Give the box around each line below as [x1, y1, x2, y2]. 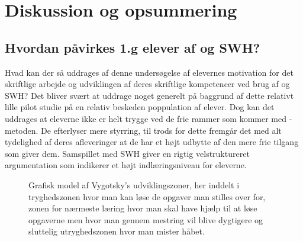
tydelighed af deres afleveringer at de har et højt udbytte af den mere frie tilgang [5, 136, 299, 148]
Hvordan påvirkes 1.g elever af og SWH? [5, 38, 260, 56]
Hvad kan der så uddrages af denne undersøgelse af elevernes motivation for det [5, 66, 294, 78]
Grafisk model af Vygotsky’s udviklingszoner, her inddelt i [28, 178, 240, 191]
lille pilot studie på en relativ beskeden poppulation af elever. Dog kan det [5, 101, 275, 113]
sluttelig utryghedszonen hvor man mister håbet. [28, 225, 205, 237]
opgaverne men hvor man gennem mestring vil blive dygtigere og [28, 213, 263, 226]
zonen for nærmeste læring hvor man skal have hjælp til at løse [28, 202, 257, 214]
